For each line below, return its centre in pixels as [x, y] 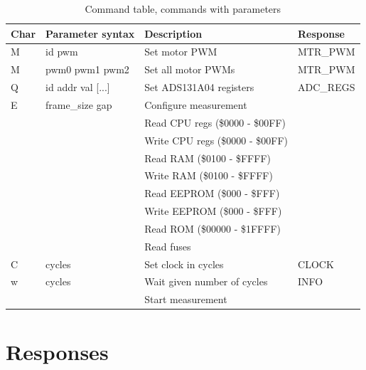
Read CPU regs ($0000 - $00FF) [215, 122]
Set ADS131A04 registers [199, 87]
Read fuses [168, 246]
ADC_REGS [327, 87]
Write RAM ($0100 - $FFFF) [209, 175]
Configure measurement [196, 104]
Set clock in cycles [184, 264]
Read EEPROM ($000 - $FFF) [212, 193]
